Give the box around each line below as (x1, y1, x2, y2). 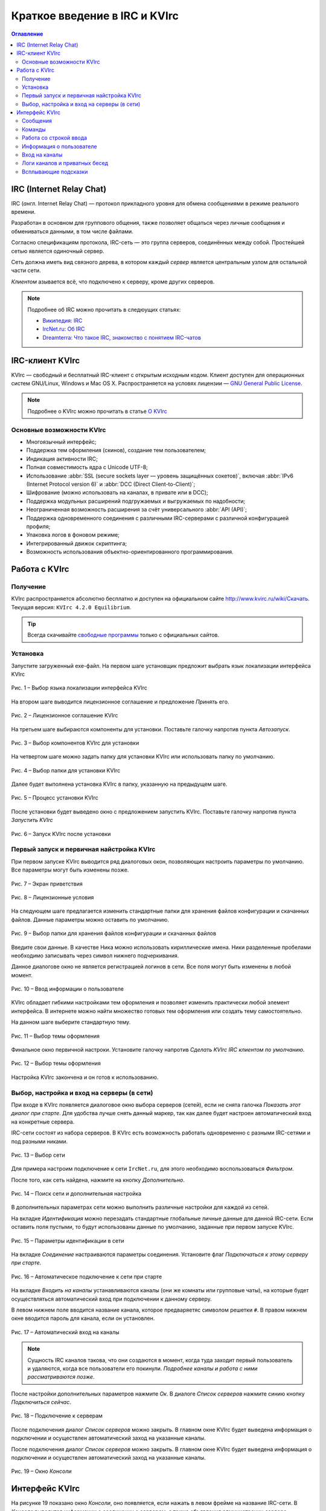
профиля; (26, 523, 51, 530)
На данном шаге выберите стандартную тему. (11, 1018, 131, 1026)
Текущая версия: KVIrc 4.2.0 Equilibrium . (11, 603, 132, 610)
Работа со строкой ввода (22, 134, 88, 141)
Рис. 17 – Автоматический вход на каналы (11, 1328, 120, 1336)
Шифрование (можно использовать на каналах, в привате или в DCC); (26, 489, 208, 496)
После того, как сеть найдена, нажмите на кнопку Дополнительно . (11, 1176, 185, 1183)
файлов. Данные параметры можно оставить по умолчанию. (11, 916, 169, 923)
